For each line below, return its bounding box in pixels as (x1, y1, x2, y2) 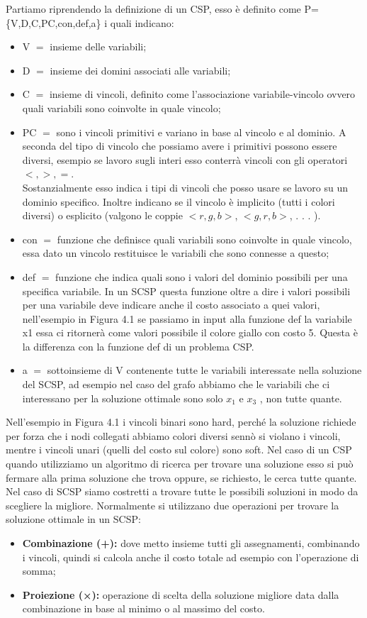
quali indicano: (110, 15, 174, 30)
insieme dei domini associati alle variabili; (50, 62, 231, 77)
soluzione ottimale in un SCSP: (6, 512, 141, 526)
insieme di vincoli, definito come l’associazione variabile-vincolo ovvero (49, 87, 356, 101)
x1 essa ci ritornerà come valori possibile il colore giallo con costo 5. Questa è (22, 325, 358, 340)
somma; (22, 563, 56, 578)
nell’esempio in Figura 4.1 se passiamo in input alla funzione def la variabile (22, 311, 352, 326)
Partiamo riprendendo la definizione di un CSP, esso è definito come (6, 1, 301, 16)
